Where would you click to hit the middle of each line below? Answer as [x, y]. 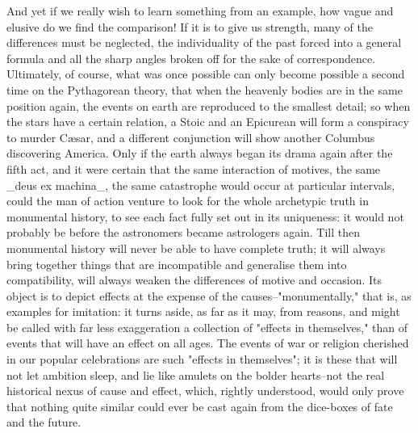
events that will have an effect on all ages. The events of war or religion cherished [208, 343]
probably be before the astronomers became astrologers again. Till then [184, 232]
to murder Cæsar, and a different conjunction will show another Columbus [191, 137]
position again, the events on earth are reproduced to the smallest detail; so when [209, 105]
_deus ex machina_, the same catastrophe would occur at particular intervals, [201, 185]
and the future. [44, 422]
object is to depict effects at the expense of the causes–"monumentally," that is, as [209, 295]
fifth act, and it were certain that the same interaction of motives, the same [194, 168]
